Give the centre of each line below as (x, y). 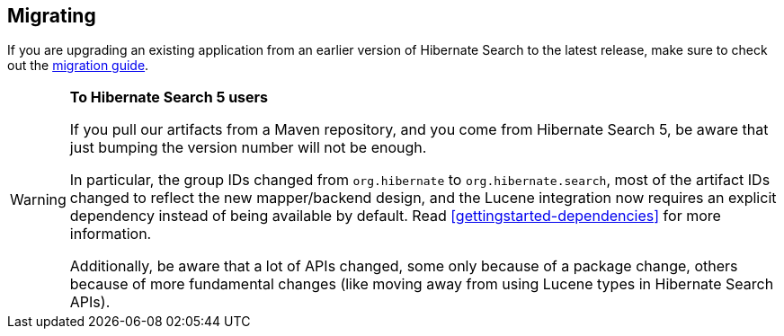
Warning (38, 200)
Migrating (52, 16)
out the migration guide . (78, 66)
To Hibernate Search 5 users (169, 97)
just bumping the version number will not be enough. (248, 148)
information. (111, 234)
